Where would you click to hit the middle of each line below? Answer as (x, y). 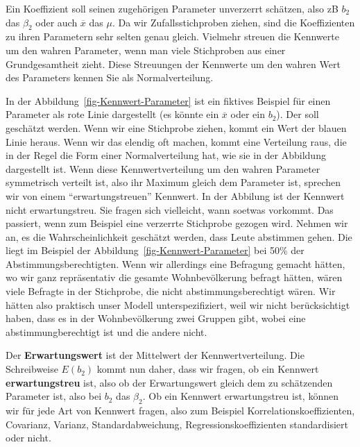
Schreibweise (32, 369)
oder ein (248, 114)
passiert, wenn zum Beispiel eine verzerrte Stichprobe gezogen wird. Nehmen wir (177, 223)
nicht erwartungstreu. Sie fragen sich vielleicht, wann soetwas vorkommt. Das (170, 209)
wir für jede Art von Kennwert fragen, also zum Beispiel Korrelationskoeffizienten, (180, 411)
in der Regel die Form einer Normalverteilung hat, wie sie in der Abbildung (166, 155)
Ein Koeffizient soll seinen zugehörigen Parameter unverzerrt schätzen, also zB (172, 8)
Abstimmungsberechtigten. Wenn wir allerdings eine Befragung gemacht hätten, (175, 263)
